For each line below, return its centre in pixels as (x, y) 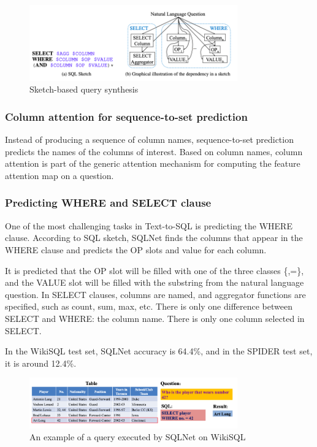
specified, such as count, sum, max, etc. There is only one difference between (149, 306)
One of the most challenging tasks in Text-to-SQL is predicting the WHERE (149, 225)
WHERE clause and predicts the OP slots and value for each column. (136, 249)
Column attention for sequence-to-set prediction (126, 116)
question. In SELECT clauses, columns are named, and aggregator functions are (155, 294)
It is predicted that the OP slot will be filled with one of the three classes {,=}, (155, 270)
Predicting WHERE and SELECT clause (108, 203)
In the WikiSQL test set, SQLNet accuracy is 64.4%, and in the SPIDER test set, (159, 351)
